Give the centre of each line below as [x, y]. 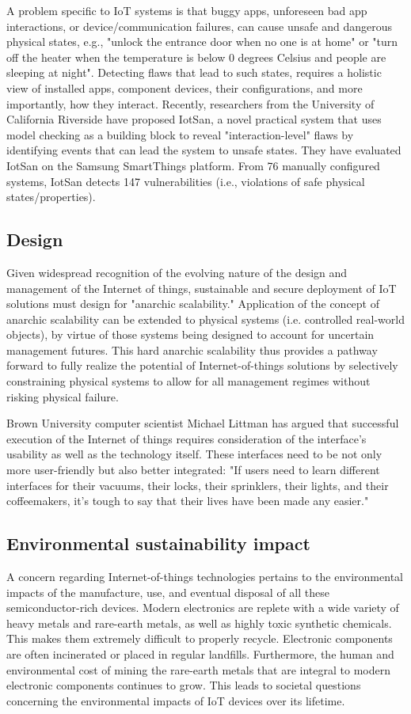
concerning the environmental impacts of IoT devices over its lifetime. [176, 700]
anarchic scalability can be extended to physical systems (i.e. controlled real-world [205, 319]
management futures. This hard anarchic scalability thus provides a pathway [192, 349]
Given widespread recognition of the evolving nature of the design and [177, 272]
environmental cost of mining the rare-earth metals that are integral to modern [198, 669]
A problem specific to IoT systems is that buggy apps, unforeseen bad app [187, 10]
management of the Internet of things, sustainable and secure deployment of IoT [202, 288]
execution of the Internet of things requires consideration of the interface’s [186, 438]
